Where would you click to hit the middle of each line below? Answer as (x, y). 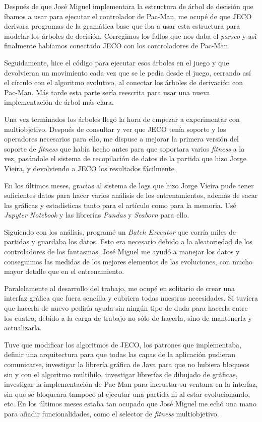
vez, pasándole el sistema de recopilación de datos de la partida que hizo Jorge (125, 158)
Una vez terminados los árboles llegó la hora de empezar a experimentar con (122, 119)
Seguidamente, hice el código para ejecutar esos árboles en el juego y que (117, 62)
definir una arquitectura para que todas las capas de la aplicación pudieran (120, 354)
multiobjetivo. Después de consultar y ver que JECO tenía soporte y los (115, 129)
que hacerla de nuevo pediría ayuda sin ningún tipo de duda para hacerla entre (126, 308)
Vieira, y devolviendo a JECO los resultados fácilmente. (90, 168)
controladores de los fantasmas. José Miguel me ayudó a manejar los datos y (122, 252)
